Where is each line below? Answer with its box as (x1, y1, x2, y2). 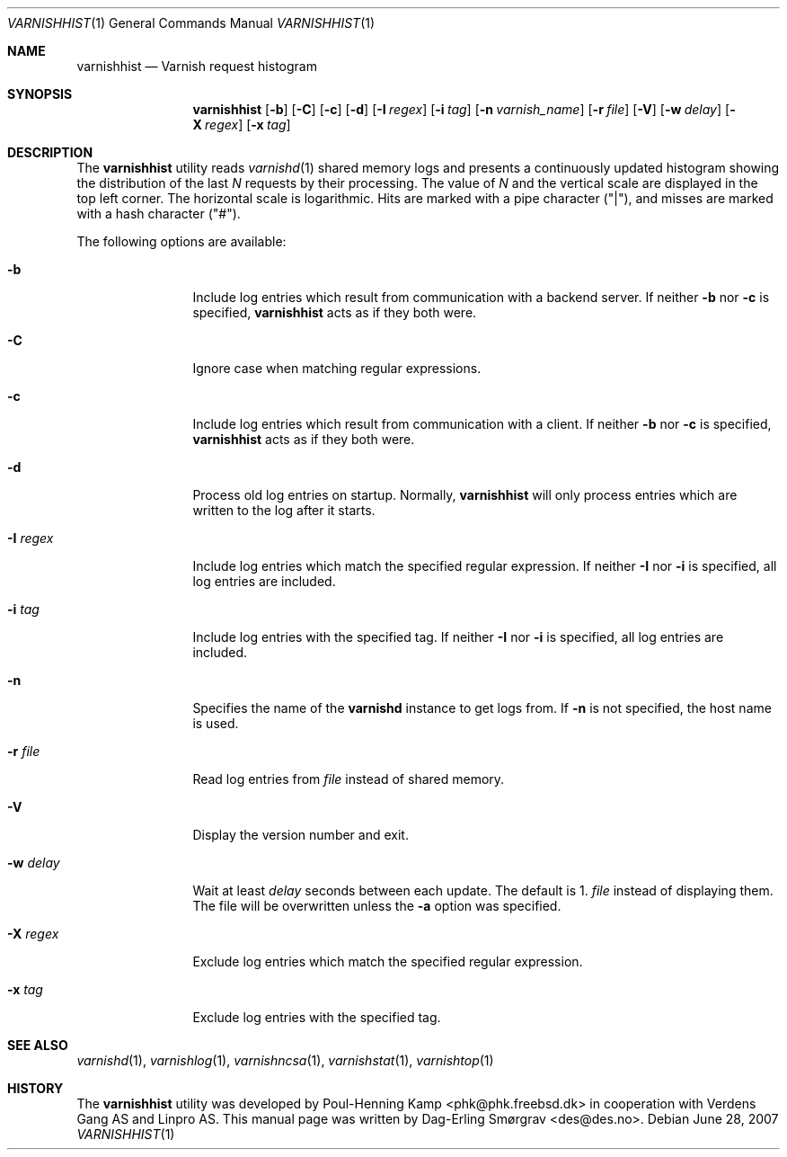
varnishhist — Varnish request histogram (76, 58, 317, 74)
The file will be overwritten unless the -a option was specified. (192, 898, 562, 913)
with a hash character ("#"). (76, 206, 241, 221)
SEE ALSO (7, 1037, 68, 1053)
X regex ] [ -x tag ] (192, 117, 291, 132)
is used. (192, 716, 239, 731)
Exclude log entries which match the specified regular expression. (192, 954, 583, 969)
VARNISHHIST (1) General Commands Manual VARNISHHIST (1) (7, 15, 376, 31)
